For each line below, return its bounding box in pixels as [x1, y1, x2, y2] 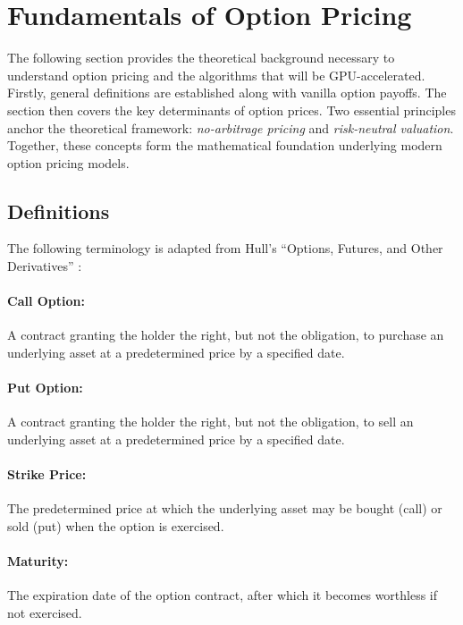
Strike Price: [7, 465, 87, 484]
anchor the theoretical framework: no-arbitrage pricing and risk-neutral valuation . [7, 118, 454, 137]
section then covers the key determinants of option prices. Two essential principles [7, 100, 456, 119]
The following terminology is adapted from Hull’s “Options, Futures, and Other [7, 239, 443, 258]
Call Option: [7, 291, 85, 310]
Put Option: [7, 378, 83, 397]
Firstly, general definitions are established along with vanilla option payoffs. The [7, 83, 447, 102]
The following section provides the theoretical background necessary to [7, 48, 395, 67]
